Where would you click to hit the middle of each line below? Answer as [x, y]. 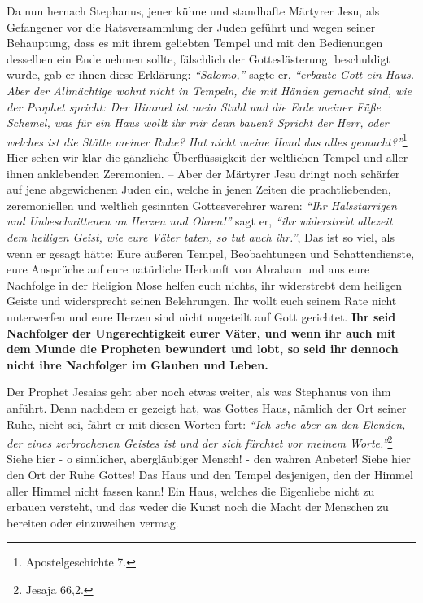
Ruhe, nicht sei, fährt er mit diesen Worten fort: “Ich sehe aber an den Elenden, [206, 424]
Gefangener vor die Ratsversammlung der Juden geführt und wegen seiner [191, 26]
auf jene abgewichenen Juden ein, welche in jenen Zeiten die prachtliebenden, [199, 189]
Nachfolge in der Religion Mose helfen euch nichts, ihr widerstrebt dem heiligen [204, 284]
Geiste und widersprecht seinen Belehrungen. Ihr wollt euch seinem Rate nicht [202, 301]
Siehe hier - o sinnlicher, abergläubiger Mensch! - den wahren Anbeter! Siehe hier [209, 459]
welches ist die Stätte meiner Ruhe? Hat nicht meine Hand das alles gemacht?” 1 [207, 140]
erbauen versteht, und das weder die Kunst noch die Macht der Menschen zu [198, 507]
